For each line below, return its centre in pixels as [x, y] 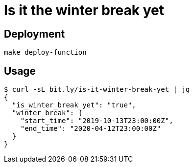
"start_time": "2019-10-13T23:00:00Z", [97, 121]
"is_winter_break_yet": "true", [74, 105]
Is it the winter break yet [84, 10]
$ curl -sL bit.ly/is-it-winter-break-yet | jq [97, 90]
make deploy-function [45, 52]
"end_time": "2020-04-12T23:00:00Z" [91, 129]
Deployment [35, 34]
